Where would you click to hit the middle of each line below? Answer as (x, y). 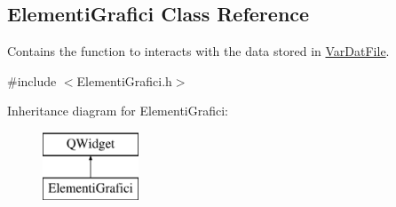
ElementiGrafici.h (124, 80)
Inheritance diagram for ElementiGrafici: (118, 111)
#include (32, 80)
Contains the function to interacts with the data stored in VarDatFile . (198, 51)
